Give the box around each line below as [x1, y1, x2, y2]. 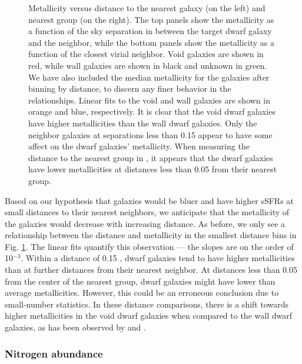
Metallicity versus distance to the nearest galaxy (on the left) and [28, 2, 266, 14]
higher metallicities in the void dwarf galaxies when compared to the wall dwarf [5, 309, 292, 322]
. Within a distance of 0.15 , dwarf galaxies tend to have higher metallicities [21, 252, 295, 264]
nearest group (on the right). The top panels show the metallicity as [28, 13, 274, 25]
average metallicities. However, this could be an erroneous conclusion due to [5, 286, 279, 299]
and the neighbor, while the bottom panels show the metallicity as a [28, 36, 274, 48]
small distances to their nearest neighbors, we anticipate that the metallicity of [5, 206, 290, 218]
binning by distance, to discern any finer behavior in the [28, 82, 231, 95]
